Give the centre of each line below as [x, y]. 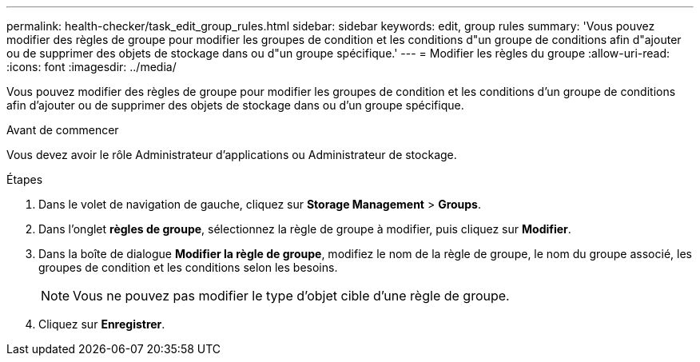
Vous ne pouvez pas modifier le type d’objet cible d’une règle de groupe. [291, 296]
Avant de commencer [63, 130]
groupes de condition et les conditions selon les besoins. [188, 267]
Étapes [25, 179]
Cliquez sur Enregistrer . [102, 324]
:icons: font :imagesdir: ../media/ [91, 67]
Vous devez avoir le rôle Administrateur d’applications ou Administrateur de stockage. [232, 155]
